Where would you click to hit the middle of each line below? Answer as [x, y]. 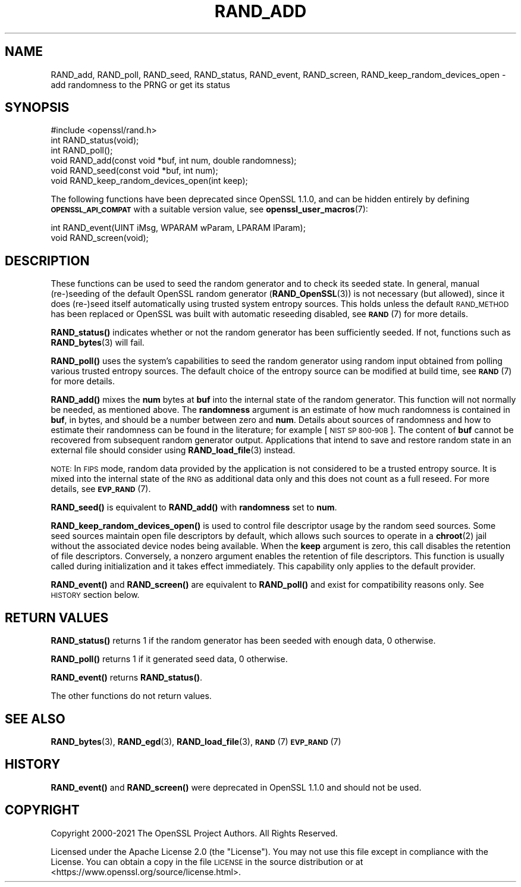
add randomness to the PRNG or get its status [140, 84]
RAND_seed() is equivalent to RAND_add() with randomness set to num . [194, 507]
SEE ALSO [35, 719]
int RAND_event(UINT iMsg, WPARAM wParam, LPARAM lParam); [178, 228]
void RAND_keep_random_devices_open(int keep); [149, 181]
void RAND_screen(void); [100, 238]
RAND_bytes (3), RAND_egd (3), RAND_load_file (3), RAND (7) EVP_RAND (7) [196, 741]
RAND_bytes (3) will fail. [98, 343]
